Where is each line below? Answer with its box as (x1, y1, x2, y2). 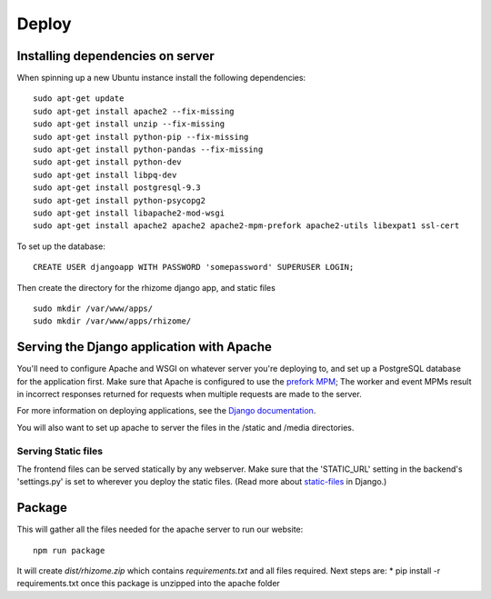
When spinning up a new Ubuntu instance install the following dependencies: (16, 73, 306, 84)
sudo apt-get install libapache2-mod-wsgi (33, 207, 225, 218)
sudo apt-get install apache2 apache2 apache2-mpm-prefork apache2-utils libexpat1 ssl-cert (33, 221, 460, 231)
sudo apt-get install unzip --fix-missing (33, 119, 225, 129)
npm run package (33, 545, 105, 555)
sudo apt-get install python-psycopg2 (33, 195, 206, 205)
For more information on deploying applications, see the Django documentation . (16, 405, 316, 416)
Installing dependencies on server (16, 48, 215, 64)
